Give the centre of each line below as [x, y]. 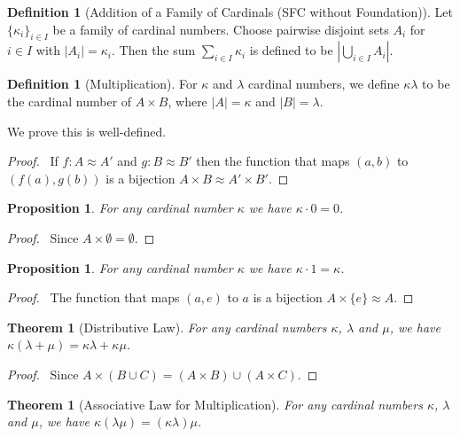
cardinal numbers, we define [324, 84]
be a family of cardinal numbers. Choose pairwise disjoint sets [221, 29]
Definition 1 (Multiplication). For [102, 84]
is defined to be [291, 50]
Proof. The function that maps [94, 297]
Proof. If [33, 161]
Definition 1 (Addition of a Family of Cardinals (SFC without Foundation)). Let [230, 12]
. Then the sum [154, 50]
